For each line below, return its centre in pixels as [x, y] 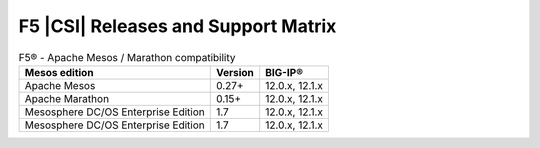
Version [235, 72]
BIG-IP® [284, 72]
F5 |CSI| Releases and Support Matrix [177, 26]
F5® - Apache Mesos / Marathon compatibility [127, 57]
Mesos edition [59, 72]
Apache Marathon [67, 98]
